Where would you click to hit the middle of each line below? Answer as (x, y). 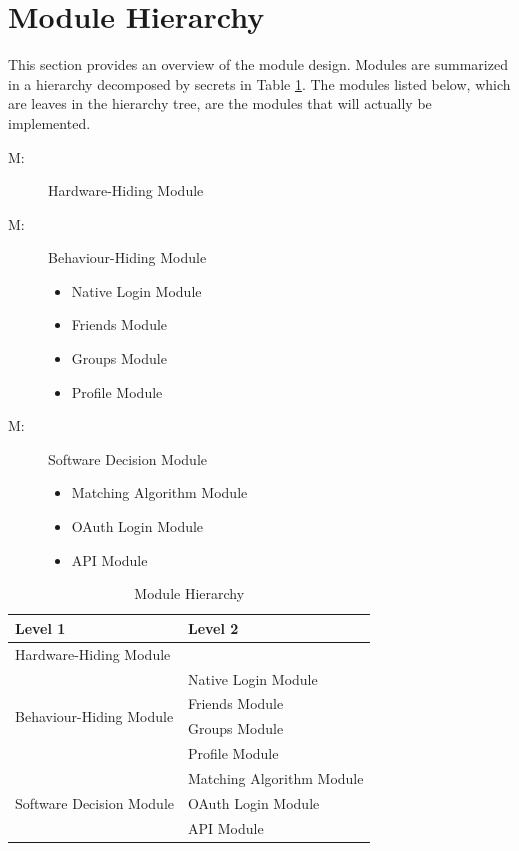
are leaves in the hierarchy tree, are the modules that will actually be (220, 103)
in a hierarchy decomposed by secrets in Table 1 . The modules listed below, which (259, 83)
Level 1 (40, 627)
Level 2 (213, 627)
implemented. (49, 122)
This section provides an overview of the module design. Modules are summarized (258, 64)
